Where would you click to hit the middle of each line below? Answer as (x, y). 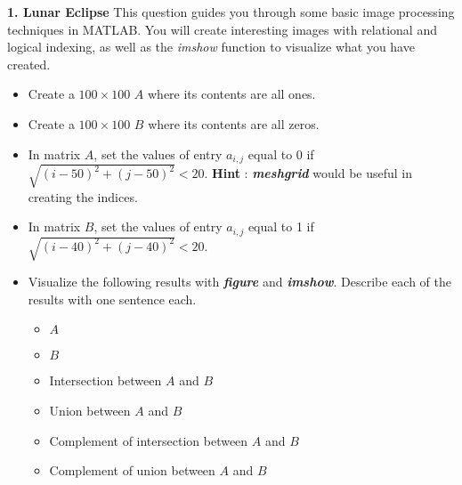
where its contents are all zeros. (234, 123)
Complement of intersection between (149, 440)
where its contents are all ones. (232, 94)
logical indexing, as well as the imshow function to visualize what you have (211, 47)
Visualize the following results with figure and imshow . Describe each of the (239, 282)
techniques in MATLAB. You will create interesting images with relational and (222, 29)
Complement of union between (132, 470)
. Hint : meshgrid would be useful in (308, 173)
